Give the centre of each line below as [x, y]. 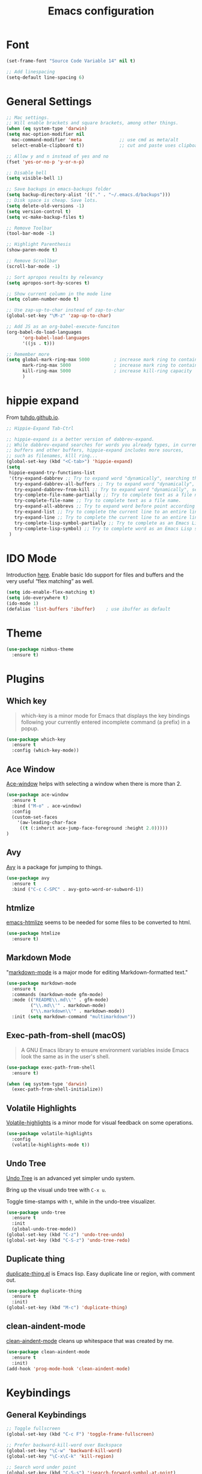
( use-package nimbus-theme [40, 649]
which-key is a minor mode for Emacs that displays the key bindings [106, 715]
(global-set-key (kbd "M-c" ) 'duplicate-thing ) [67, 1308]
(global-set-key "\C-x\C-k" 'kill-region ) [60, 1456]
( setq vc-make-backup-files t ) [45, 217]
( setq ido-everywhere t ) [37, 598]
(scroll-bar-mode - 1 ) [33, 266]
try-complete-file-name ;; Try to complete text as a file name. [98, 501]
